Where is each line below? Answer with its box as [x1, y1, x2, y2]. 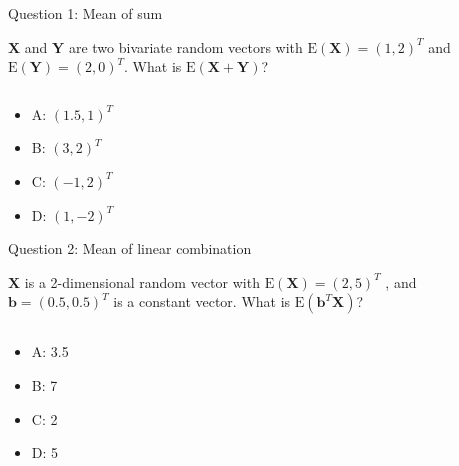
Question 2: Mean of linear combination [8, 238, 252, 259]
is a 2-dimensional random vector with [24, 271, 260, 292]
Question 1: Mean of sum [8, 3, 163, 23]
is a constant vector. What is [113, 291, 291, 312]
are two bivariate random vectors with [68, 36, 303, 57]
